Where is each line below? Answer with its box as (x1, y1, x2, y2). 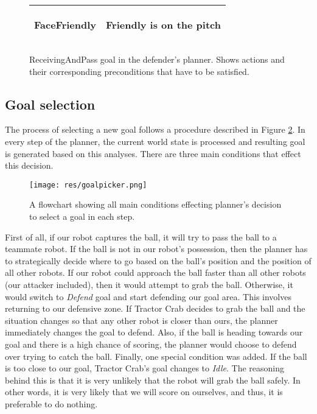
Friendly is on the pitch (106, 18, 221, 32)
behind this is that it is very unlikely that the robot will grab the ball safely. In (5, 373, 301, 386)
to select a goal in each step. (29, 210, 135, 223)
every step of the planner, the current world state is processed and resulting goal (5, 135, 305, 147)
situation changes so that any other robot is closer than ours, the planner (5, 314, 278, 326)
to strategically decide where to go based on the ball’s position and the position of (5, 254, 312, 267)
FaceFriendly (34, 18, 97, 32)
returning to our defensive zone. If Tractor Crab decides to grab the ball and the (5, 302, 305, 315)
